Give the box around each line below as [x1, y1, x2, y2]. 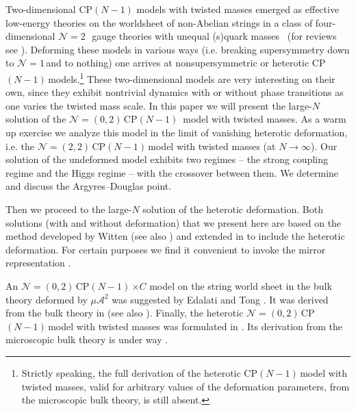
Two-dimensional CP [5, 2, 93, 16]
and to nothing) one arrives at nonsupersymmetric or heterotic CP [46, 55, 326, 70]
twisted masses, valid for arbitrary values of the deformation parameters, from [21, 379, 350, 393]
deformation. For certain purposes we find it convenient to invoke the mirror [5, 242, 326, 256]
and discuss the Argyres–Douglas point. [5, 179, 172, 193]
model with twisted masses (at [148, 138, 276, 153]
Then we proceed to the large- [5, 201, 132, 216]
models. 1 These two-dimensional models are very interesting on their [48, 69, 335, 86]
